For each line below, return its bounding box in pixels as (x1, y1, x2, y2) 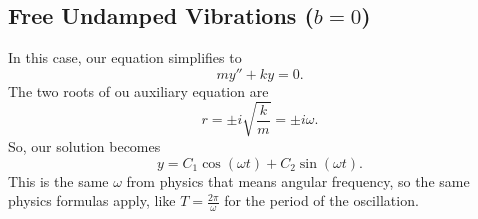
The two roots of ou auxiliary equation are (8, 80, 269, 101)
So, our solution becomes (8, 135, 161, 156)
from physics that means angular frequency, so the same (126, 170, 470, 191)
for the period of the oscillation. (224, 190, 419, 211)
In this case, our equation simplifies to (8, 47, 242, 68)
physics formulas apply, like (8, 190, 176, 211)
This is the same (8, 170, 109, 191)
